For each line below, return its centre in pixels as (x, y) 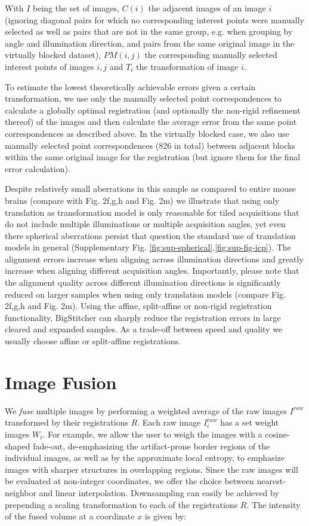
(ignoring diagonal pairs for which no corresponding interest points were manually (154, 19)
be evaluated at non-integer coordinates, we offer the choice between (129, 481)
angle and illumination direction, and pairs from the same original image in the (150, 43)
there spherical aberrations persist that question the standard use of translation (150, 235)
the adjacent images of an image (207, 8)
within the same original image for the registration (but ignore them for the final (153, 157)
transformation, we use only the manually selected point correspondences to (143, 98)
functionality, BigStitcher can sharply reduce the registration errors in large (143, 317)
